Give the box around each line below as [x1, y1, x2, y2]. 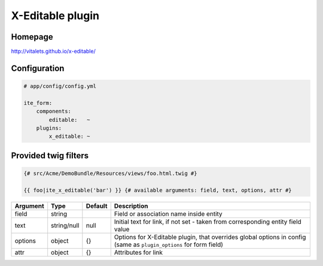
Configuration [11, 63, 65, 73]
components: [36, 108, 72, 115]
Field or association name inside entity [114, 210, 223, 218]
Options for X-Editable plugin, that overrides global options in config [114, 232, 306, 241]
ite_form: [23, 99, 53, 106]
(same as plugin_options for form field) [114, 240, 224, 249]
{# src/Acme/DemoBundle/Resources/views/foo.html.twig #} [23, 170, 197, 177]
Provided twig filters [11, 150, 89, 161]
